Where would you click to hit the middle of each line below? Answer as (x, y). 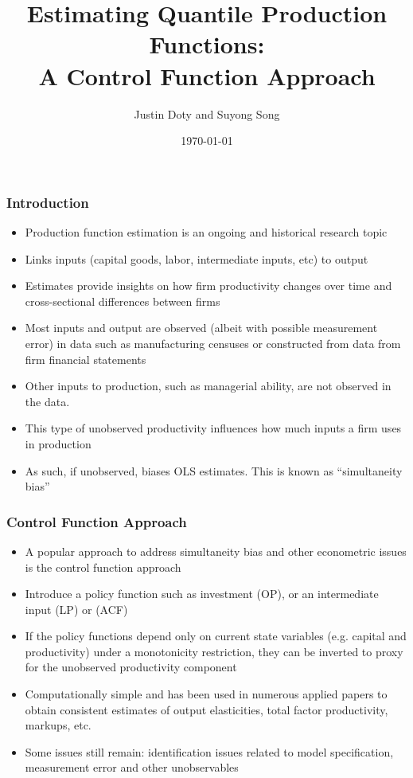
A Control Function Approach (207, 75)
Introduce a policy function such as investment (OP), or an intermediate (202, 594)
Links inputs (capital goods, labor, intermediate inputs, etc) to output (197, 258)
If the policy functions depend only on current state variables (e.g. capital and (216, 636)
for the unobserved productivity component (131, 667)
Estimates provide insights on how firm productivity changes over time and (208, 285)
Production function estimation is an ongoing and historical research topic (206, 231)
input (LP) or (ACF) (76, 609)
